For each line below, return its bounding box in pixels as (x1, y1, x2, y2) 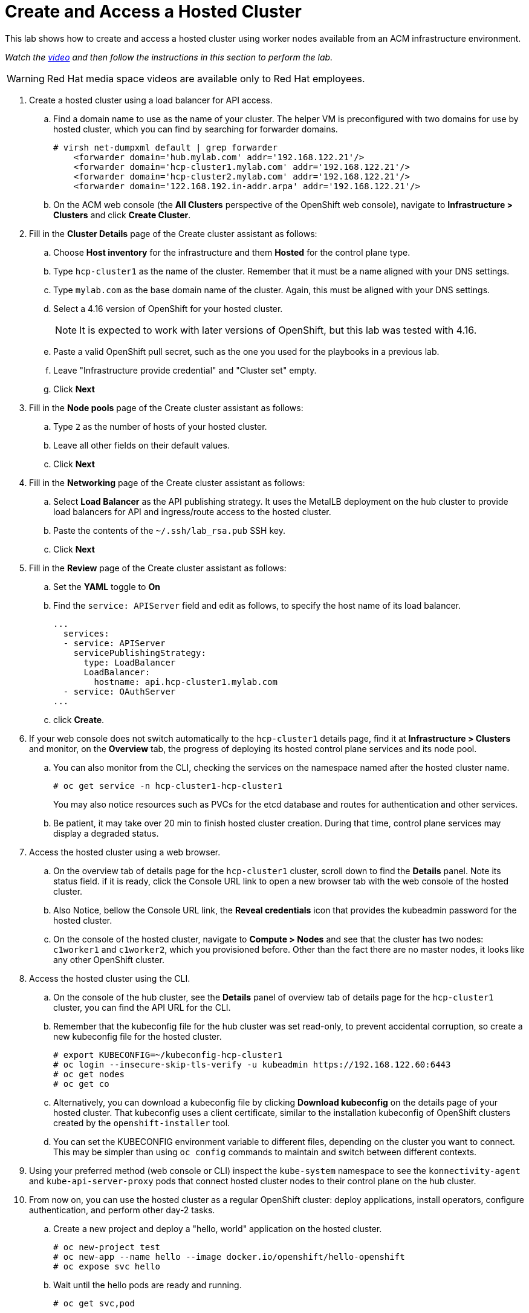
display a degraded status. (53, 828, 159, 838)
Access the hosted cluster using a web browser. (29, 846, 221, 857)
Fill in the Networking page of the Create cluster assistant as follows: (29, 477, 305, 488)
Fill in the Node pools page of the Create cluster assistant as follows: (29, 402, 303, 413)
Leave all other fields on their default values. (53, 439, 230, 450)
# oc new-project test (53, 1242, 161, 1252)
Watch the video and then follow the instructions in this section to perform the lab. (5, 51, 333, 62)
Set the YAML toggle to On (53, 581, 160, 592)
